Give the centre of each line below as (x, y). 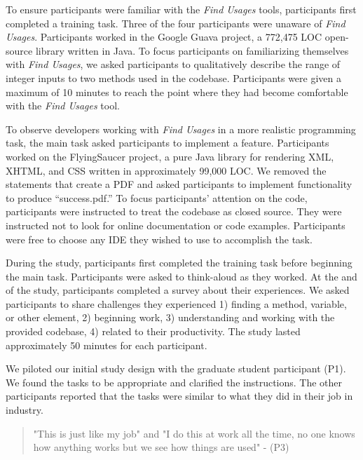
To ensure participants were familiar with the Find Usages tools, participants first (181, 9)
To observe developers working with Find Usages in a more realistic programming (181, 129)
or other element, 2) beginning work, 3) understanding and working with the (170, 317)
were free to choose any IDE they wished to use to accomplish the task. (159, 239)
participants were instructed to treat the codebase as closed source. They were (174, 211)
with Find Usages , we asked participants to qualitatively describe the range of (173, 64)
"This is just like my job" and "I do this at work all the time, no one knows (194, 433)
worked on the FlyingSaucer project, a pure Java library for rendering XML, (170, 156)
